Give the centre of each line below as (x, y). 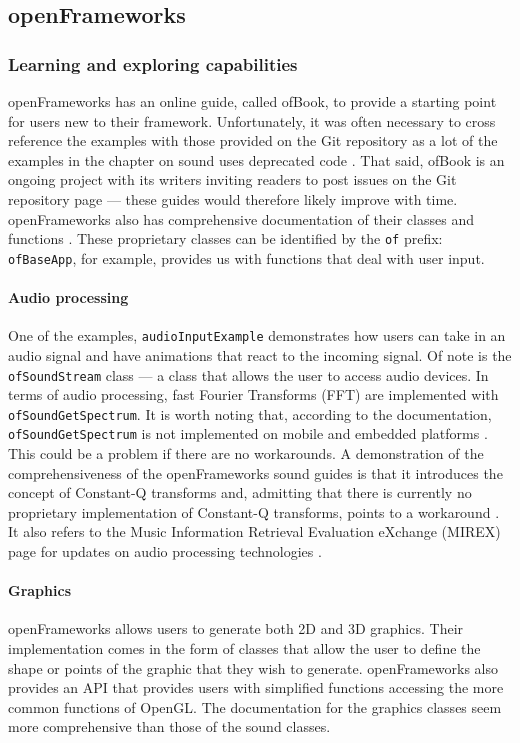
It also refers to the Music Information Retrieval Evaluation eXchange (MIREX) (254, 531)
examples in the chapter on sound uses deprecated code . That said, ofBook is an (256, 159)
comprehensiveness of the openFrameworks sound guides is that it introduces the (255, 472)
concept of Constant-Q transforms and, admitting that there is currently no (240, 492)
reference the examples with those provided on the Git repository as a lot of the (253, 140)
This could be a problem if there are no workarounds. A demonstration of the (246, 453)
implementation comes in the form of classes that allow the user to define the (244, 648)
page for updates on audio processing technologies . (165, 551)
